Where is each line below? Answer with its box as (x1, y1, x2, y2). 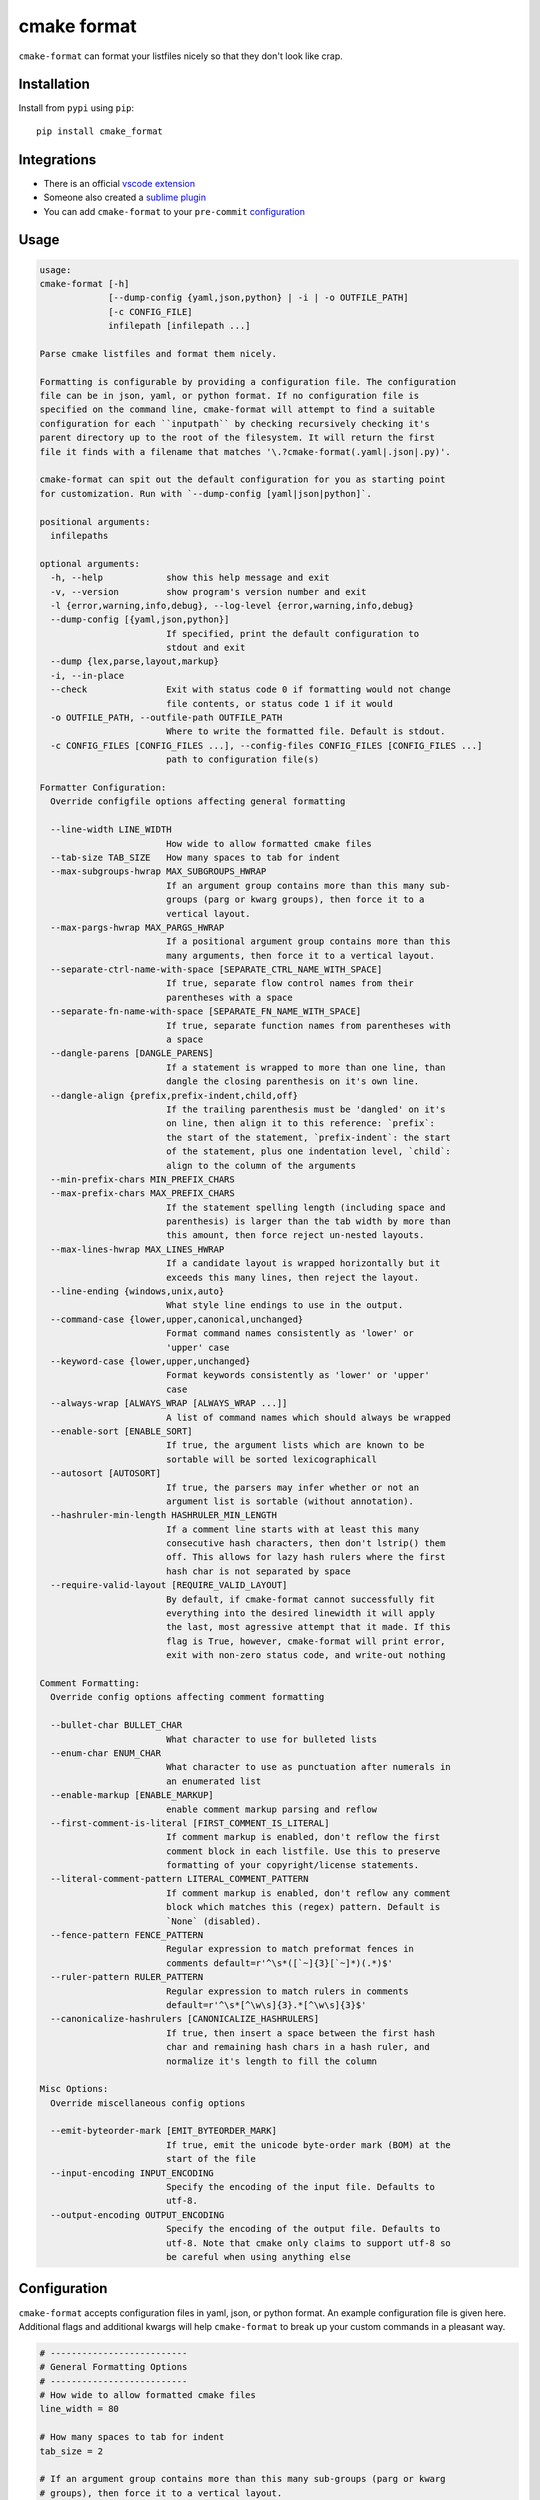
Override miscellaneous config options (50, 2097, 246, 2109)
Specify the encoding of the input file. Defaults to (165, 2181, 435, 2193)
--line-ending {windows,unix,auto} (50, 1286, 225, 1297)
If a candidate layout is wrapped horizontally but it (165, 1258, 441, 1269)
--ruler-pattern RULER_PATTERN (50, 1971, 204, 1983)
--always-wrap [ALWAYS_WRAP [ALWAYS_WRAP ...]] (50, 1398, 288, 1409)
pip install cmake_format (36, 125, 164, 137)
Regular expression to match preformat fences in (165, 1943, 415, 1955)
